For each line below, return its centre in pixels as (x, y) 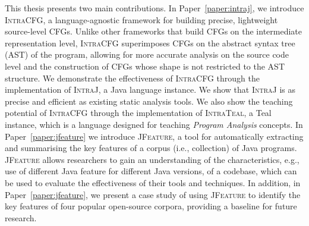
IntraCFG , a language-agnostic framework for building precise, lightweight (141, 19)
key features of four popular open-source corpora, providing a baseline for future (151, 206)
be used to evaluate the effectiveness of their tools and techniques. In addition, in (153, 182)
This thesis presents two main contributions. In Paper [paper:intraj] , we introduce (154, 8)
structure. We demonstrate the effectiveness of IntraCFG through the (132, 78)
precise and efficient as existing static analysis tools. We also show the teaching (149, 101)
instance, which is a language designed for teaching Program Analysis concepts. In (154, 124)
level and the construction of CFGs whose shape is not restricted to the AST (145, 66)
